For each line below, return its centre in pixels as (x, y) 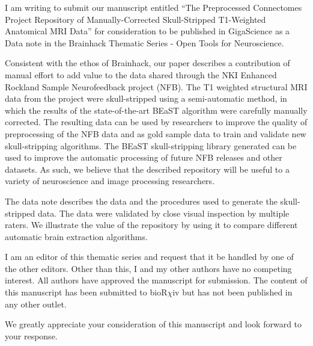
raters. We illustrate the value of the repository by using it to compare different (151, 225)
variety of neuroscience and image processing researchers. (110, 181)
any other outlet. (36, 304)
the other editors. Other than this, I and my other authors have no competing (148, 268)
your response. (31, 335)
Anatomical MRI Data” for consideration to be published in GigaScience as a (147, 31)
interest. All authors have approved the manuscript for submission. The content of (156, 280)
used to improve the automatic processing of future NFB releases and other (144, 157)
